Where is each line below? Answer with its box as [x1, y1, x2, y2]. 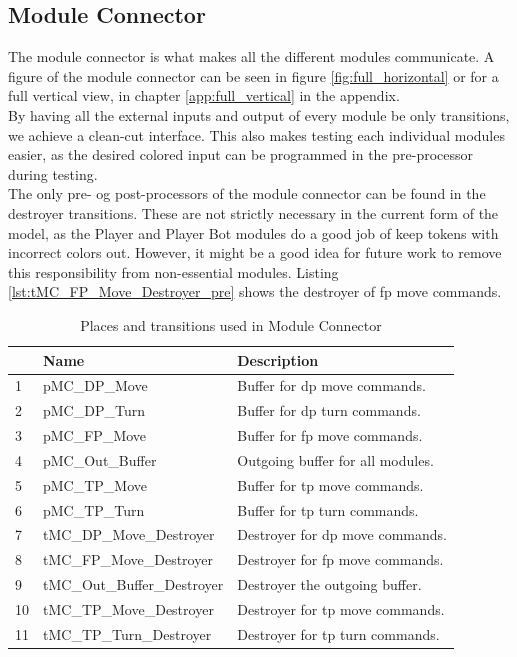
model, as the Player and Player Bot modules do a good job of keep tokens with [8, 222, 499, 243]
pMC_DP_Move [43, 375, 148, 396]
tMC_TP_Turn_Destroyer [43, 623, 212, 644]
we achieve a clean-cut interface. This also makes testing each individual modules [8, 124, 505, 145]
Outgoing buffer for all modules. [237, 449, 434, 470]
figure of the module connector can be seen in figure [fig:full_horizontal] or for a [8, 65, 499, 86]
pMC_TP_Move [43, 474, 148, 495]
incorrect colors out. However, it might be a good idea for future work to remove [8, 242, 502, 263]
